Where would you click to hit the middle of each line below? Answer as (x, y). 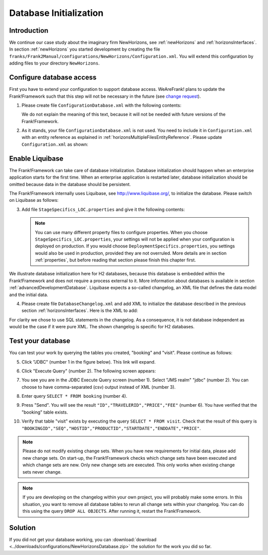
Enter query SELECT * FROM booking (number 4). (74, 396)
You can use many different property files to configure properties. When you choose (121, 232)
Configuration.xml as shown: (55, 144)
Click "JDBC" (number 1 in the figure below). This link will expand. (89, 362)
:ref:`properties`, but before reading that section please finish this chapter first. (115, 260)
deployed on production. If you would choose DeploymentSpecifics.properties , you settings (135, 246)
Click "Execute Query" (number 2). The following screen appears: (89, 371)
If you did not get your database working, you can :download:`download (83, 540)
